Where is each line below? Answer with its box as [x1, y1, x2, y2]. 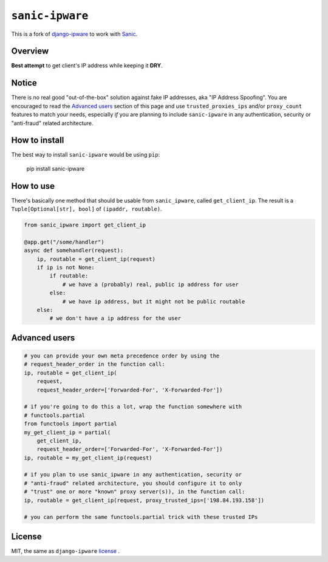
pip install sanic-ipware [26, 164, 85, 172]
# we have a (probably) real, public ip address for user [62, 281, 239, 288]
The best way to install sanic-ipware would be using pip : [11, 151, 160, 158]
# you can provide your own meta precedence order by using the [24, 353, 220, 359]
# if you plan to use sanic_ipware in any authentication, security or [24, 471, 242, 478]
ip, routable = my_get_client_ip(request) [24, 454, 152, 461]
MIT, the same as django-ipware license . [11, 547, 120, 555]
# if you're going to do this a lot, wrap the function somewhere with [24, 404, 242, 410]
